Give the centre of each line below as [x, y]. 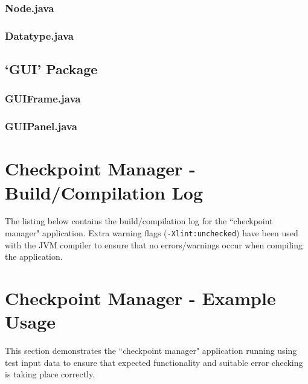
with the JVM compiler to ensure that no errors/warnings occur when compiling [154, 244]
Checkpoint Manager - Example [140, 298]
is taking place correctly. [50, 374]
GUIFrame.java [43, 99]
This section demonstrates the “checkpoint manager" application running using [151, 351]
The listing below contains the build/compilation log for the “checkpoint [139, 221]
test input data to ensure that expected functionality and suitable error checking [154, 362]
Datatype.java [39, 35]
